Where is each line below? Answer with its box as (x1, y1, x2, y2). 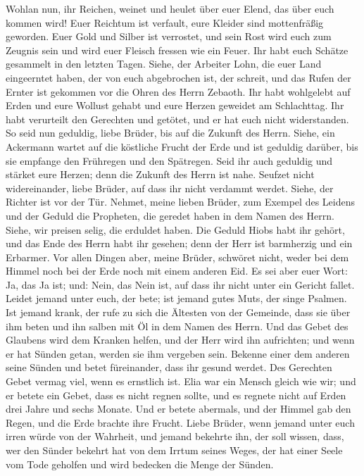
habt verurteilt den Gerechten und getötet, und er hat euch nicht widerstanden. (6, 111, 349, 126)
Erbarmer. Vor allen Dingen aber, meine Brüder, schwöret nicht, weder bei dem (6, 249, 349, 264)
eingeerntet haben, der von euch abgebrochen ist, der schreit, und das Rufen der (6, 70, 351, 84)
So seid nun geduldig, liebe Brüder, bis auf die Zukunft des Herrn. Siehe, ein (6, 125, 335, 140)
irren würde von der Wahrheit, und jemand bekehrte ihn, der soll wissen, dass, (6, 429, 344, 444)
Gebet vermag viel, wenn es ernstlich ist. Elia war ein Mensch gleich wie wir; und (6, 374, 356, 389)
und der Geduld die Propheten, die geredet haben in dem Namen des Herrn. (6, 208, 334, 223)
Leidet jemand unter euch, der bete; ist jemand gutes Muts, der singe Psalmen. (6, 291, 347, 306)
